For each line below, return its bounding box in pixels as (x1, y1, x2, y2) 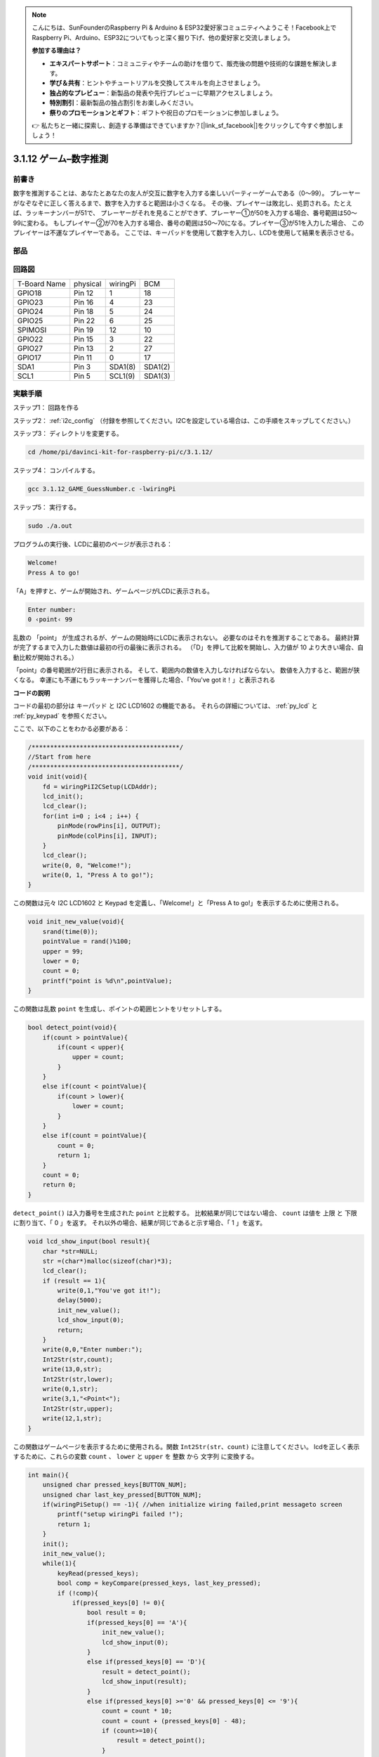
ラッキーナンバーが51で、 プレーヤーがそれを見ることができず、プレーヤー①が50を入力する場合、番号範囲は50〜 (25, 209, 358, 217)
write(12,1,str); (42, 1415, 102, 1422)
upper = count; (72, 1053, 124, 1061)
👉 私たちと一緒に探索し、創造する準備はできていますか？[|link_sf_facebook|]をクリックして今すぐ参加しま (32, 121, 344, 129)
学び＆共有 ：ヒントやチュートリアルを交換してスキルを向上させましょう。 (49, 79, 265, 87)
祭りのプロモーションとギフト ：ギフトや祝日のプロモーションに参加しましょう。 (49, 108, 283, 117)
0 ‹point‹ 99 (27, 615, 73, 623)
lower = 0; (42, 957, 80, 965)
